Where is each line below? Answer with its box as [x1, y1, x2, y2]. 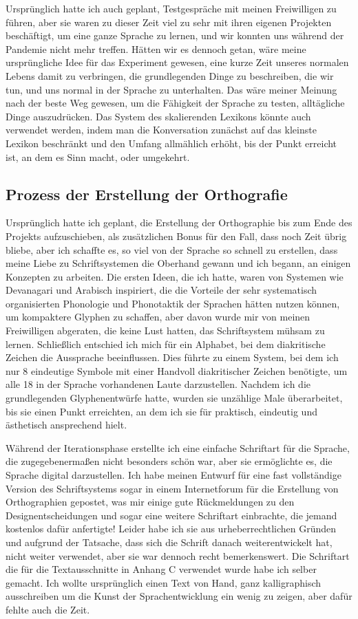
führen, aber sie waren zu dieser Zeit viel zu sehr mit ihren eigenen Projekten [6, 14, 332, 29]
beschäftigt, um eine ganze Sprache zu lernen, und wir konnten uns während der [6, 28, 344, 43]
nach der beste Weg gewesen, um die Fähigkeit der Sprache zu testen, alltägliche [6, 96, 345, 110]
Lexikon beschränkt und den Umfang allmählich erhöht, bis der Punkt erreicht [6, 135, 337, 150]
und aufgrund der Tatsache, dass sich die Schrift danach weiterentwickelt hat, [6, 534, 333, 549]
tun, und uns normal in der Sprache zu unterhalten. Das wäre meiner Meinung [6, 82, 337, 96]
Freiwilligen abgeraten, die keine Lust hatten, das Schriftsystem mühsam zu [6, 323, 325, 338]
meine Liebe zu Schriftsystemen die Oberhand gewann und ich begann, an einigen [6, 256, 351, 270]
